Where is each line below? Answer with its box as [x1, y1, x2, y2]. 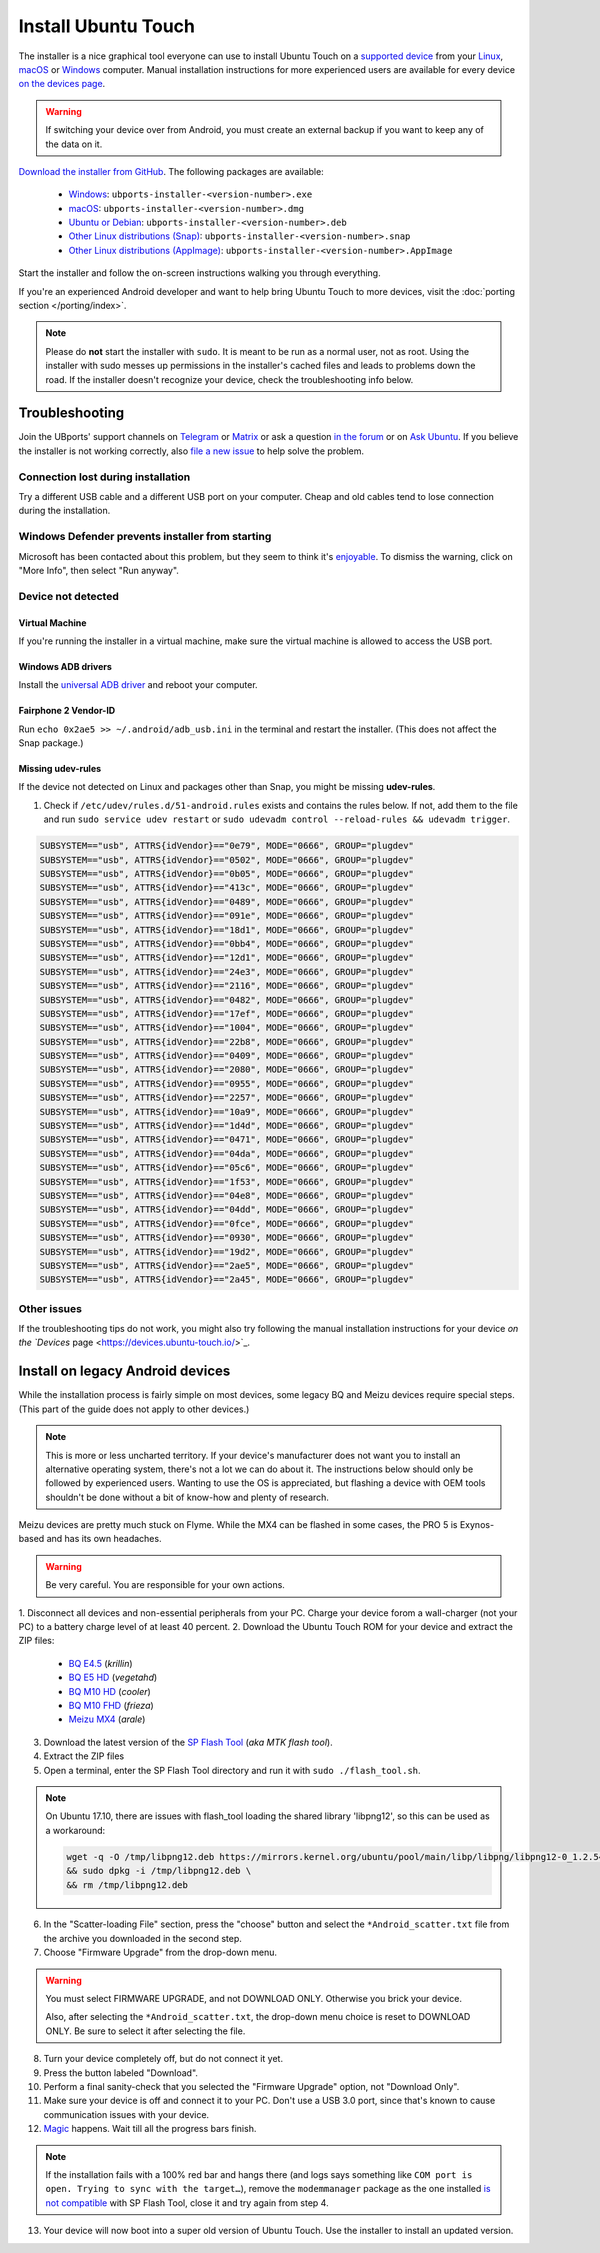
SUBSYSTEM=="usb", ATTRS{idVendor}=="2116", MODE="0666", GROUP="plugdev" [39, 980, 415, 992]
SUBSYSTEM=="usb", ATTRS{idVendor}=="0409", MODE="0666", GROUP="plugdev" [39, 1050, 415, 1062]
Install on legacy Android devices [18, 1363, 231, 1380]
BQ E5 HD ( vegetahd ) [68, 1671, 158, 1684]
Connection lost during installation [18, 470, 191, 484]
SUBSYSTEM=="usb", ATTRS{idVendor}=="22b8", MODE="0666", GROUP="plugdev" [39, 1036, 415, 1047]
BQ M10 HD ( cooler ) [68, 1685, 152, 1697]
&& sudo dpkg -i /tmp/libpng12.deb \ [66, 1865, 252, 1877]
